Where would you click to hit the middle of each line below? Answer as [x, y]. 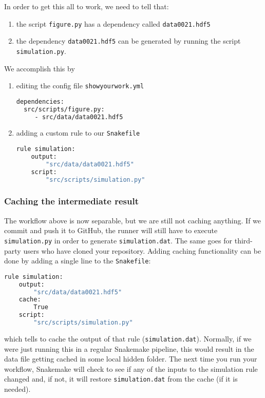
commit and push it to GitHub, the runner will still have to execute [111, 230]
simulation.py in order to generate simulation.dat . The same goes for [118, 240]
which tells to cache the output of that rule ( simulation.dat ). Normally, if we [128, 338]
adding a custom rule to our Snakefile [78, 133]
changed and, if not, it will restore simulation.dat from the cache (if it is [121, 379]
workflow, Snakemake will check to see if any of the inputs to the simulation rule [131, 368]
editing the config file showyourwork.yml [80, 86]
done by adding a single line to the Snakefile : [78, 261]
